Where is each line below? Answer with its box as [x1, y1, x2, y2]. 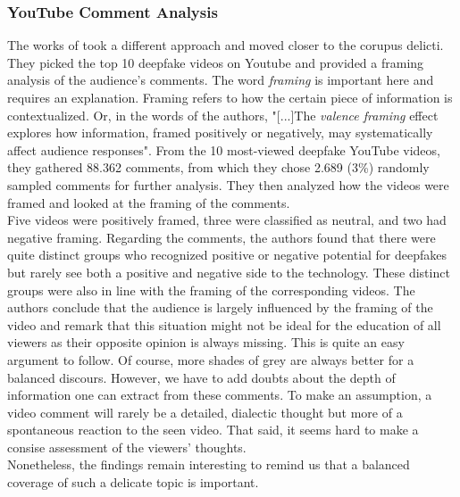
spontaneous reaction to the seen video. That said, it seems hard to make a [7, 420, 419, 439]
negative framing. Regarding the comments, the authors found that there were [7, 228, 436, 246]
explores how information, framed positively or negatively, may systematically [7, 123, 433, 142]
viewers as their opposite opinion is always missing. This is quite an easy [7, 333, 405, 352]
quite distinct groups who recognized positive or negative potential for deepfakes [7, 245, 447, 264]
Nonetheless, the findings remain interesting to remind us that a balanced [7, 455, 410, 474]
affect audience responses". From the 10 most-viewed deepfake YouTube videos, [7, 140, 440, 159]
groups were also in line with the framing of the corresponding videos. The [7, 280, 415, 299]
